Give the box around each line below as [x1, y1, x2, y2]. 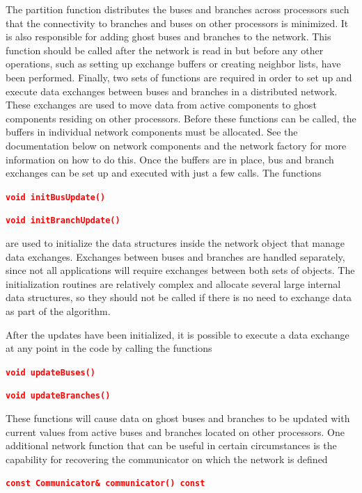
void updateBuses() [6, 367, 95, 378]
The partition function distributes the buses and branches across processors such [6, 2, 349, 16]
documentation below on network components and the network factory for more [6, 138, 347, 152]
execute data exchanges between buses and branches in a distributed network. [6, 83, 338, 98]
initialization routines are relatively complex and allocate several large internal [6, 276, 341, 291]
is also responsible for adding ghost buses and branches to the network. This [6, 29, 331, 44]
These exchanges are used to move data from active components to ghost [6, 97, 317, 112]
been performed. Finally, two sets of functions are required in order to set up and [6, 70, 352, 84]
